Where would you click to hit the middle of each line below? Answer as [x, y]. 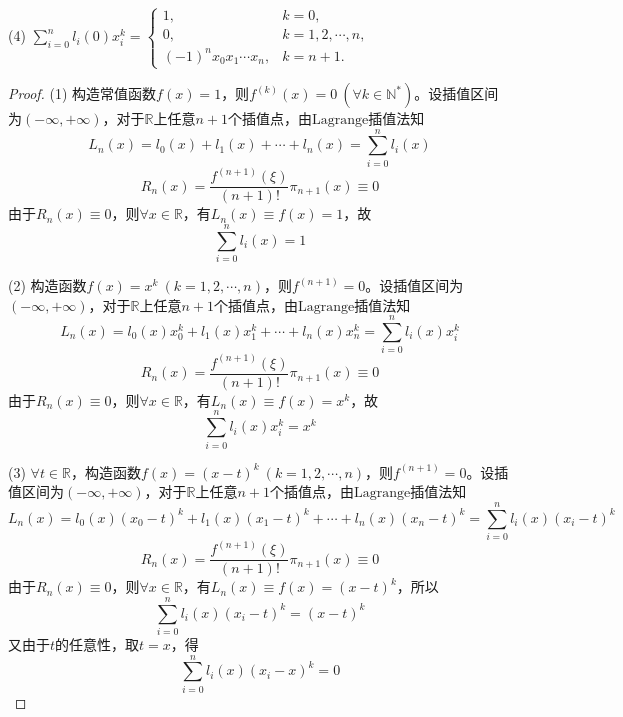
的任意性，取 [97, 644]
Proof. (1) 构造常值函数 [82, 93]
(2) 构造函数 [47, 285]
